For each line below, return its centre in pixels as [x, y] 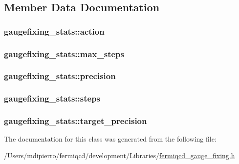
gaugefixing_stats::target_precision [76, 121]
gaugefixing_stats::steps [52, 98]
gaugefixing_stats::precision [60, 76]
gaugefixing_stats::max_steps [64, 53]
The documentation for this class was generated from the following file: [110, 139]
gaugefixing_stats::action [54, 31]
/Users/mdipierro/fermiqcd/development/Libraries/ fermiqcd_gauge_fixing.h [119, 155]
